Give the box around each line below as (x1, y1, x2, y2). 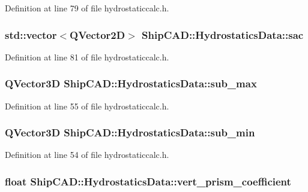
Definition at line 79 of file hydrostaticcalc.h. (5, 2, 169, 14)
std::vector (5, 27, 57, 42)
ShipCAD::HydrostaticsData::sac (142, 27, 304, 42)
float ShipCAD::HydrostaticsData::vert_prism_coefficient (5, 173, 291, 188)
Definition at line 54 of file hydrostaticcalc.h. (5, 148, 169, 161)
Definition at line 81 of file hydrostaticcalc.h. (5, 50, 169, 63)
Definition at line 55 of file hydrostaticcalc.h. (5, 99, 169, 112)
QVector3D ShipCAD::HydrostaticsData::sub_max (5, 76, 257, 91)
